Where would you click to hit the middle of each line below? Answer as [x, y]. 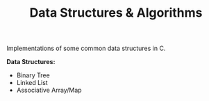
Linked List [32, 83]
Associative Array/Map [49, 90]
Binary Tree [33, 75]
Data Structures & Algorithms [116, 13]
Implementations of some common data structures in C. [86, 48]
